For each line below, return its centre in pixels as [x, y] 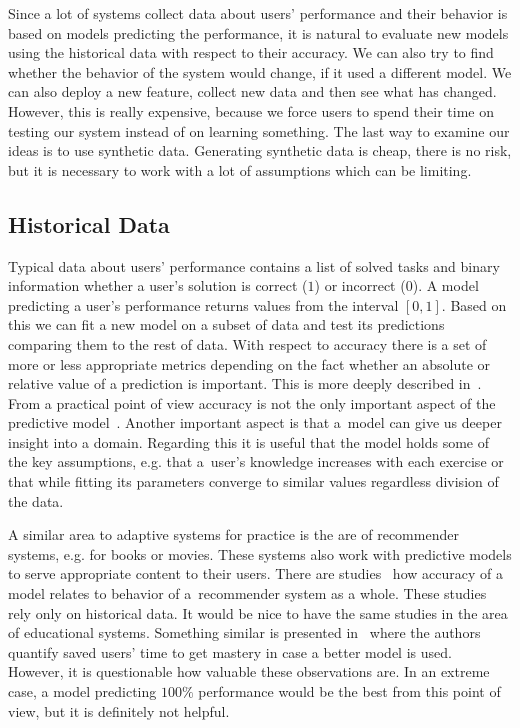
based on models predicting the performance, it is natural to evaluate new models [258, 32]
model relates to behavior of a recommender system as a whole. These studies [247, 593]
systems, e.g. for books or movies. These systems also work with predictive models [260, 553]
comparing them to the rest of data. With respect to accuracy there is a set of [247, 343]
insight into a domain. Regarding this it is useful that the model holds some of [248, 441]
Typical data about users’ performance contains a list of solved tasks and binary [254, 265]
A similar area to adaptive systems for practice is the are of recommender [233, 534]
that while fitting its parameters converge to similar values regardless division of [253, 481]
